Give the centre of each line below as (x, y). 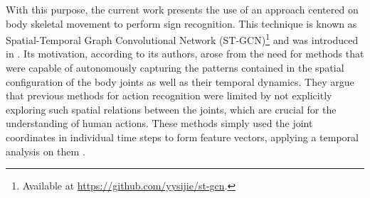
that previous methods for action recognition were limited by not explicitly (169, 95)
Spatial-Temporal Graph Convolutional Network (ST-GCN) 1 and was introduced (182, 39)
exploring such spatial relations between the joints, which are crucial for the (171, 109)
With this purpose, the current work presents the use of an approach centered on (182, 9)
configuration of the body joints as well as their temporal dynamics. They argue (180, 81)
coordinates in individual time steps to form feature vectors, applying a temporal (182, 137)
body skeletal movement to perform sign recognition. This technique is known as (181, 23)
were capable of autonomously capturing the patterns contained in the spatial (175, 68)
